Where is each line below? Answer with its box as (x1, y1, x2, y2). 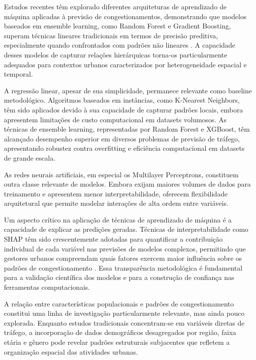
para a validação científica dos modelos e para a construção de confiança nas (4, 272, 234, 282)
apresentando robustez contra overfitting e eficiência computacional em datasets (4, 143, 245, 153)
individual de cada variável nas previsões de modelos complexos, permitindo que (4, 243, 246, 253)
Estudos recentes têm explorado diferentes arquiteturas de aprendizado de (4, 1, 227, 11)
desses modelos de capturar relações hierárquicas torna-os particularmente (4, 49, 227, 59)
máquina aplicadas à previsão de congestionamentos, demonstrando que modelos (4, 11, 247, 21)
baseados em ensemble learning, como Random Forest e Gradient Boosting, (4, 21, 231, 31)
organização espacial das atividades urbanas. (4, 346, 138, 357)
